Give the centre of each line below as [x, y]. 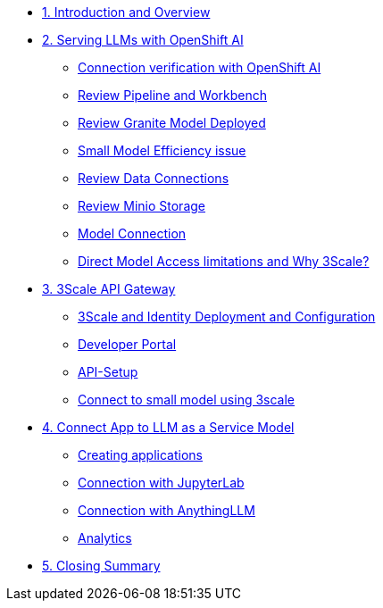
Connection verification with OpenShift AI [200, 67]
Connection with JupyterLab [161, 483]
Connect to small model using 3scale [187, 400]
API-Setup [108, 372]
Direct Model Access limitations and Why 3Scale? [224, 261]
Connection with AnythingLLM [167, 510]
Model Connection [132, 233]
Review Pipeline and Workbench [173, 95]
